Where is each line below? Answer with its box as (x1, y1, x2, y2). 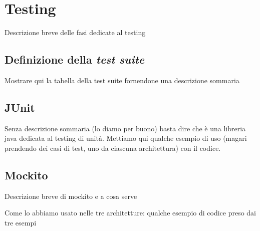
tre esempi (5, 217, 37, 227)
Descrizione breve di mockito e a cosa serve (5, 190, 137, 201)
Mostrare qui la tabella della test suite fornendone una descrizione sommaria (5, 75, 239, 85)
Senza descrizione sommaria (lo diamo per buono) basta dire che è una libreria (5, 123, 246, 133)
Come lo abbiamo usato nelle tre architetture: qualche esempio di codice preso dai (5, 207, 256, 218)
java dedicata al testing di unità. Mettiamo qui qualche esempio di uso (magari (5, 133, 247, 143)
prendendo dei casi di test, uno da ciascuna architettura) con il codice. (5, 142, 221, 153)
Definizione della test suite (5, 52, 145, 67)
